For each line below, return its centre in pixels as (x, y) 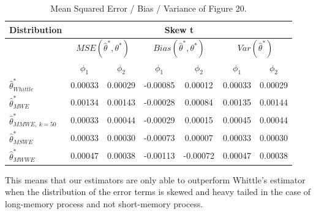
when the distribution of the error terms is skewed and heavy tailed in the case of (158, 192)
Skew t (179, 29)
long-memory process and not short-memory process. (104, 203)
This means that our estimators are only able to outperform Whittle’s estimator (155, 179)
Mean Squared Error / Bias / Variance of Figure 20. (149, 8)
